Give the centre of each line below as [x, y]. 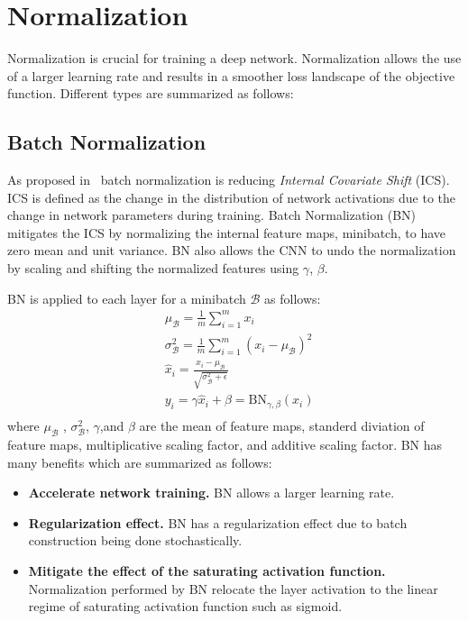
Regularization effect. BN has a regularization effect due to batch [218, 522]
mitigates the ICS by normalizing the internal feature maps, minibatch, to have [226, 232]
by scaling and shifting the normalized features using [153, 268]
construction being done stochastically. [135, 540]
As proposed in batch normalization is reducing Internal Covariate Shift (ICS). [229, 180]
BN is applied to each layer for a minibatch [127, 298]
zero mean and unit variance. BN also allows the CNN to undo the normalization [232, 250]
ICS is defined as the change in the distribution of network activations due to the [231, 197]
